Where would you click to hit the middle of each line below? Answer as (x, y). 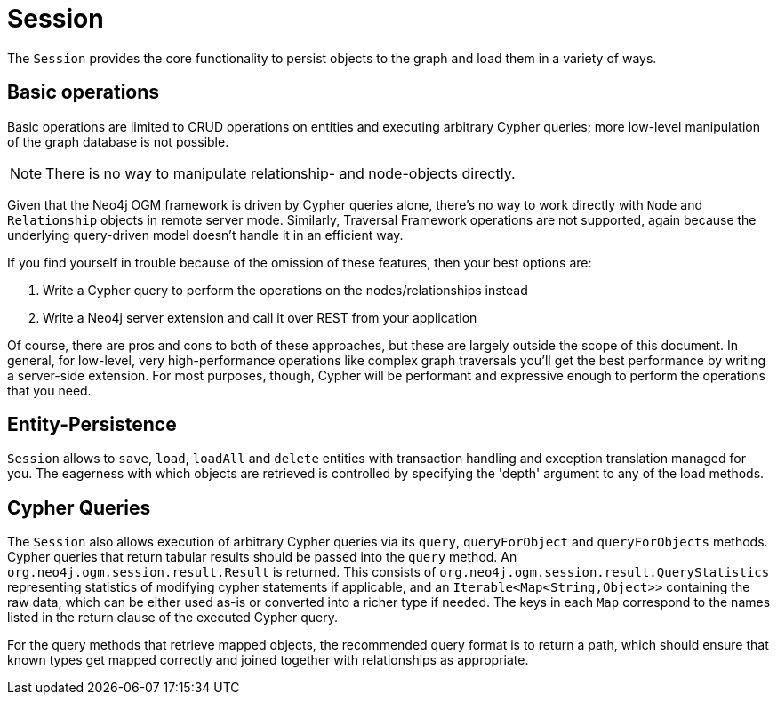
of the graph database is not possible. (118, 141)
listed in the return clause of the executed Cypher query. (172, 618)
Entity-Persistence (92, 425)
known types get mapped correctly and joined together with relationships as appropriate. (268, 660)
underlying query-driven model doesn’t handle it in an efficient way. (205, 235)
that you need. (49, 390)
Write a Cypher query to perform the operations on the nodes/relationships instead (285, 290)
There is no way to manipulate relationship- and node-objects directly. (280, 173)
